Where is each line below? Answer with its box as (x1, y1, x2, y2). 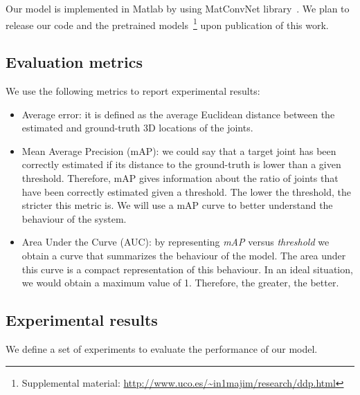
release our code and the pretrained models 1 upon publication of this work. (6, 15, 329, 32)
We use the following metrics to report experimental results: (6, 84, 260, 98)
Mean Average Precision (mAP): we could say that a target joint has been (21, 143, 336, 158)
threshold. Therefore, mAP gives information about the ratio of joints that (21, 171, 339, 185)
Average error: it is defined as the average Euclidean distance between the (21, 107, 335, 121)
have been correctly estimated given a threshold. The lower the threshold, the (21, 184, 352, 199)
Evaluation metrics (6, 51, 143, 73)
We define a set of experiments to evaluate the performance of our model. (6, 341, 318, 356)
